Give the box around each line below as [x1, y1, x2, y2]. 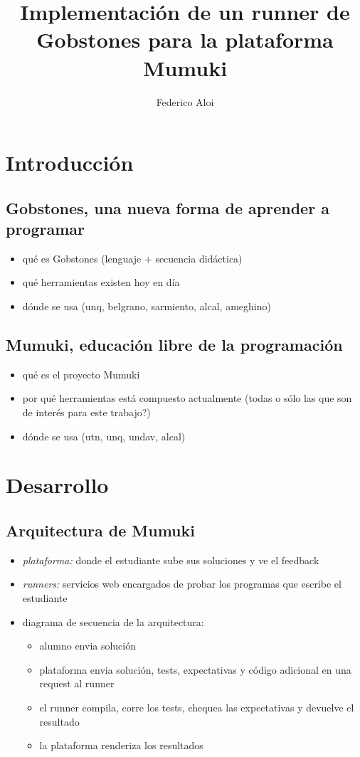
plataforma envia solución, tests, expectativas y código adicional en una [39, 662, 351, 677]
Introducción [6, 148, 134, 177]
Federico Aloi [156, 94, 214, 109]
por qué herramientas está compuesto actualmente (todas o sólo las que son [22, 391, 352, 406]
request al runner [39, 676, 115, 691]
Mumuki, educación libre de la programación [6, 334, 343, 356]
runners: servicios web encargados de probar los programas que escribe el [22, 576, 342, 591]
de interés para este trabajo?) [22, 405, 151, 420]
